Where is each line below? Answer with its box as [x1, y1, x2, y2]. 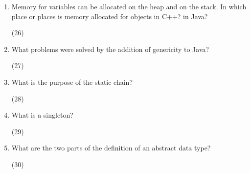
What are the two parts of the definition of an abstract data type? [11, 143, 211, 153]
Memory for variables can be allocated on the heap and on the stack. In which [11, 1, 247, 11]
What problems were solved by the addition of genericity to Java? [11, 44, 209, 54]
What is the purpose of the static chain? [11, 76, 133, 87]
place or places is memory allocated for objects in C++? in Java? [11, 11, 208, 21]
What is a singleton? [11, 110, 73, 120]
